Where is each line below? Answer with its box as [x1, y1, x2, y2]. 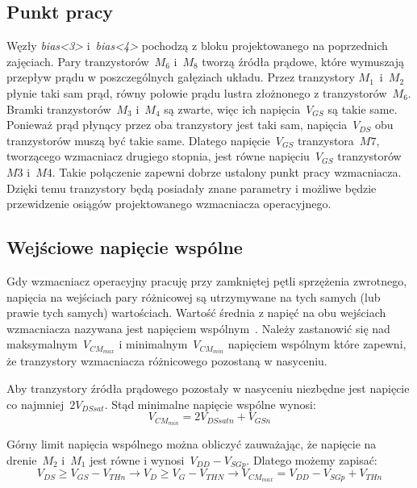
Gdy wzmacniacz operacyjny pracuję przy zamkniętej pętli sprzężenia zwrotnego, [6, 272, 407, 289]
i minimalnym [119, 336, 188, 352]
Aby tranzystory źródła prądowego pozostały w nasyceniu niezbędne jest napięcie [6, 380, 410, 396]
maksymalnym [6, 336, 77, 352]
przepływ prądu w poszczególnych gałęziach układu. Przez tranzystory [6, 69, 355, 86]
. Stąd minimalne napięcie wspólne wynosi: [104, 395, 316, 412]
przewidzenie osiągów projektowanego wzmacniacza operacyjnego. [6, 195, 332, 212]
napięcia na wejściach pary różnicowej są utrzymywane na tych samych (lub [6, 288, 381, 305]
